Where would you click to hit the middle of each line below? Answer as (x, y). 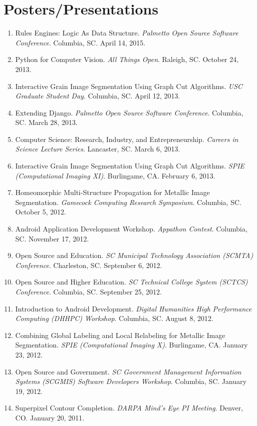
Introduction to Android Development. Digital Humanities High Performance (133, 308)
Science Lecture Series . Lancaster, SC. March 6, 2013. (98, 149)
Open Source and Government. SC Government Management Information (128, 371)
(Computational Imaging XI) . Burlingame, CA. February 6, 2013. (115, 175)
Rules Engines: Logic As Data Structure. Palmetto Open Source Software (127, 33)
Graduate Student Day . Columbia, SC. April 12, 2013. (98, 96)
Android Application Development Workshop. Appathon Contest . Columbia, (131, 229)
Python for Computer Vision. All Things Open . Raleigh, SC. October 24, (127, 59)
